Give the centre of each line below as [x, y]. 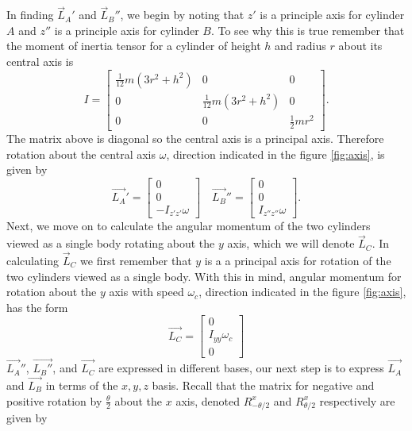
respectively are [357, 400]
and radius [300, 46]
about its [360, 46]
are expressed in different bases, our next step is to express [241, 368]
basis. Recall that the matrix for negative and [263, 385]
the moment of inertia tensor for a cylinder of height [134, 46]
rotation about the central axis [81, 154]
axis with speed [146, 292]
